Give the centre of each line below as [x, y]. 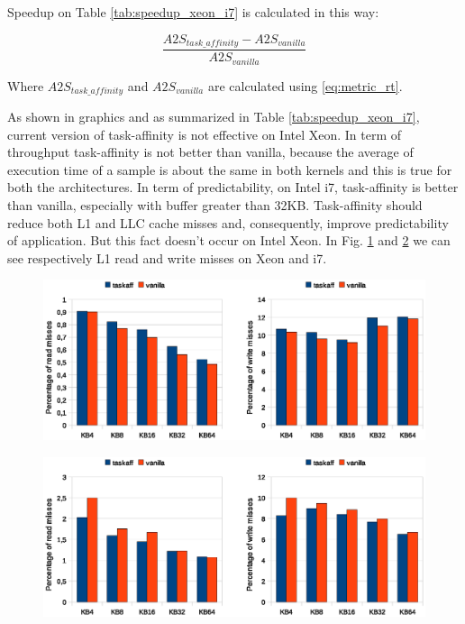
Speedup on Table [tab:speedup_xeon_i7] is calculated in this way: [193, 12]
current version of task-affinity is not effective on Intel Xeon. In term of [205, 134]
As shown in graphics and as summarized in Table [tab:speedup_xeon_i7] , [214, 116]
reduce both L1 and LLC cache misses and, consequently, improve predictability [228, 222]
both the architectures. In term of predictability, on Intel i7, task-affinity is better [233, 187]
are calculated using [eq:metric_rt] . [305, 85]
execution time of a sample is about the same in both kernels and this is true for [230, 169]
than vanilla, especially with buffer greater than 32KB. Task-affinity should [215, 204]
